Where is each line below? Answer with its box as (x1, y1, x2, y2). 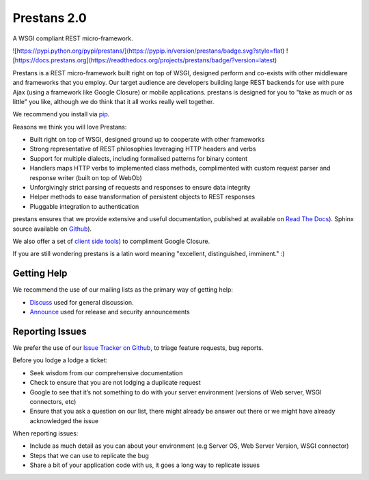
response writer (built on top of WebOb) (29, 173, 143, 181)
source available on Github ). (12, 225, 92, 233)
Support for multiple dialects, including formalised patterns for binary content (29, 154, 247, 162)
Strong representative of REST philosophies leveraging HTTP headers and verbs (29, 144, 256, 153)
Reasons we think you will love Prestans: (12, 123, 127, 131)
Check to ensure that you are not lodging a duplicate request (29, 379, 201, 387)
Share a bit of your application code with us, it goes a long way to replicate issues (29, 461, 260, 469)
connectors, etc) (29, 397, 77, 405)
